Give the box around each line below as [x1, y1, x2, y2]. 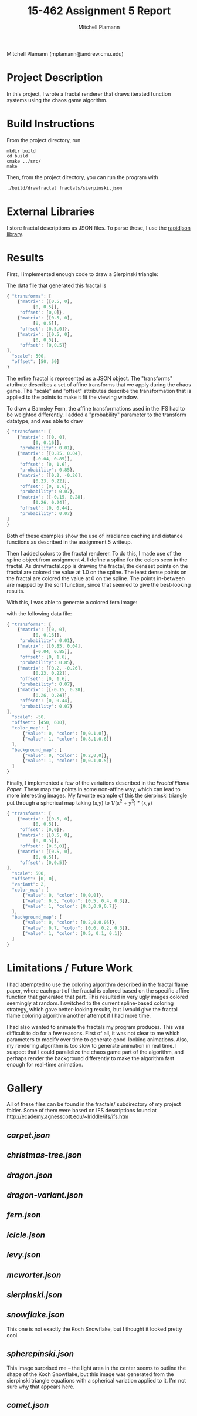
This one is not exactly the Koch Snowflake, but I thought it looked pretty [6, 1326, 182, 1333]
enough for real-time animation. [6, 1061, 83, 1068]
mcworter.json [6, 1270, 62, 1280]
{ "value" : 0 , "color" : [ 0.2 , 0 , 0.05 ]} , [22, 920, 117, 926]
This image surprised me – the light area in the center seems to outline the [6, 1364, 186, 1371]
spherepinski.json [6, 1349, 74, 1359]
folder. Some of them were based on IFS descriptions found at [6, 1107, 157, 1114]
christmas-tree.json [6, 1150, 82, 1161]
